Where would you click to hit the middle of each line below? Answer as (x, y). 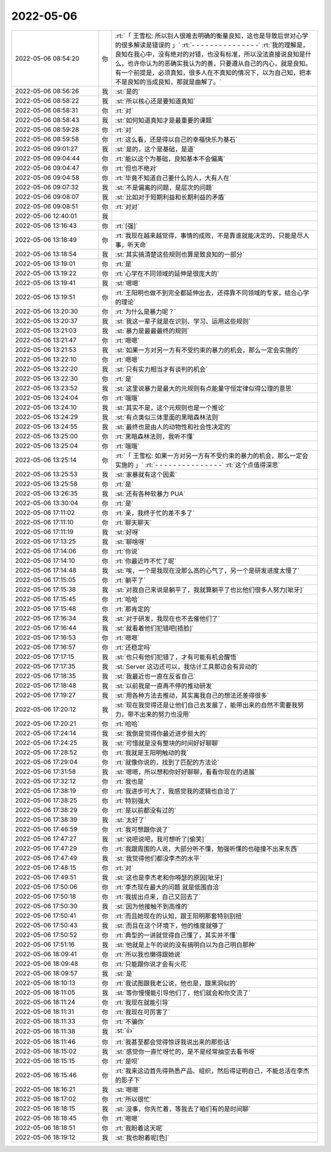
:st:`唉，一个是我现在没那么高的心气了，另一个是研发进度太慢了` (207, 570)
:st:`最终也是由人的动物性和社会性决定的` (174, 427)
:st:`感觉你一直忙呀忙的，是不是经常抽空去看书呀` (186, 1051)
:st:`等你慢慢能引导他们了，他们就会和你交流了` (183, 993)
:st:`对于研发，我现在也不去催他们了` (168, 618)
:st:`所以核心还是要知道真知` (155, 101)
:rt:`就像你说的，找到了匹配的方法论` (167, 762)
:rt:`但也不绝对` (136, 168)
